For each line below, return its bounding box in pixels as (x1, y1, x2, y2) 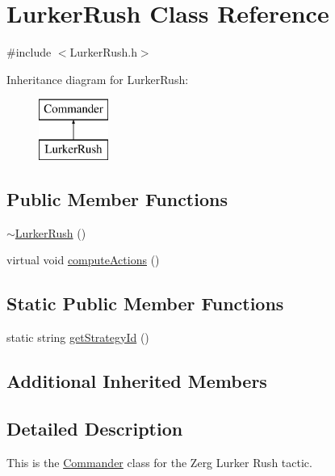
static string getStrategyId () (6, 329, 149, 346)
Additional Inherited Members (6, 369, 267, 394)
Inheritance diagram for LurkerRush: (6, 70, 189, 87)
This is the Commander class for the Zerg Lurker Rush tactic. (6, 453, 312, 470)
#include (6, 44, 52, 61)
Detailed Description (6, 415, 183, 440)
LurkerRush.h (69, 44, 137, 61)
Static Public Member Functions (6, 291, 284, 316)
